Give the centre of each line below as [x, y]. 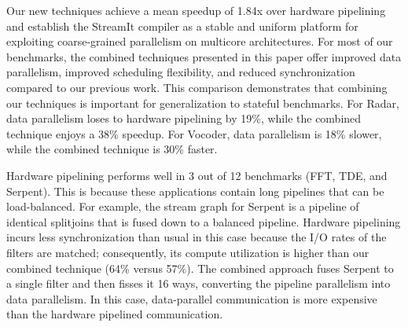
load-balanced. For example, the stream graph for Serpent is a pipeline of [183, 206]
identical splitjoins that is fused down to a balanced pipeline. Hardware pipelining [204, 221]
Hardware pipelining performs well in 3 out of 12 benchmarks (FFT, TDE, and [197, 175]
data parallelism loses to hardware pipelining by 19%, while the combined [184, 118]
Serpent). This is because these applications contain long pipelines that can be [195, 191]
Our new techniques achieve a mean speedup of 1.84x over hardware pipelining [196, 10]
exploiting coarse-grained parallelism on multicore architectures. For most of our [200, 41]
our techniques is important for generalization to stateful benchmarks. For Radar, [203, 103]
